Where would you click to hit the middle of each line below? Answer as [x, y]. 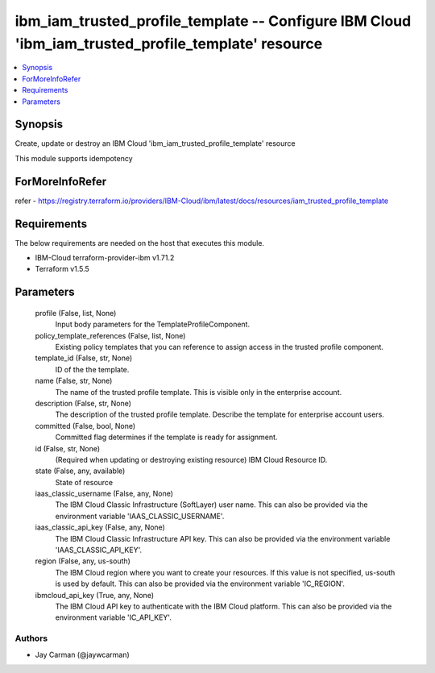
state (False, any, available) [80, 471]
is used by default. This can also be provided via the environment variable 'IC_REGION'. [200, 584]
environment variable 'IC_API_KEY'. [114, 617]
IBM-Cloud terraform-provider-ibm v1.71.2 [105, 258]
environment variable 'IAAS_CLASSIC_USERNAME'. [140, 516]
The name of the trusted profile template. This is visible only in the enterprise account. [199, 392]
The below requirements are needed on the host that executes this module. [140, 243]
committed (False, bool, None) [85, 426]
